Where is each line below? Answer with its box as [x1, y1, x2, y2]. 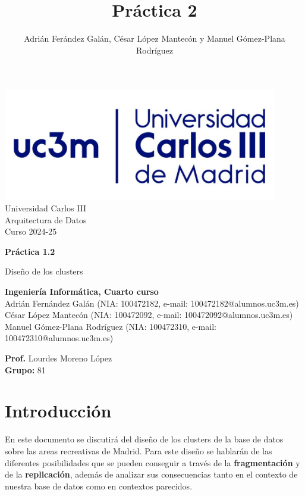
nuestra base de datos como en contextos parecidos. [5, 479, 193, 492]
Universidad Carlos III [5, 202, 87, 214]
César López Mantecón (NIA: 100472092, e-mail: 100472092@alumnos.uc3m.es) [5, 308, 293, 321]
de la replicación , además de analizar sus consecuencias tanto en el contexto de [5, 468, 298, 481]
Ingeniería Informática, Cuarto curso [5, 285, 159, 298]
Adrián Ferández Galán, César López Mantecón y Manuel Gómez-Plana [24, 32, 285, 45]
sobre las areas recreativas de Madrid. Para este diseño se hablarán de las [5, 444, 272, 457]
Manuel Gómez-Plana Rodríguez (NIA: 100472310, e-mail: [5, 320, 216, 332]
